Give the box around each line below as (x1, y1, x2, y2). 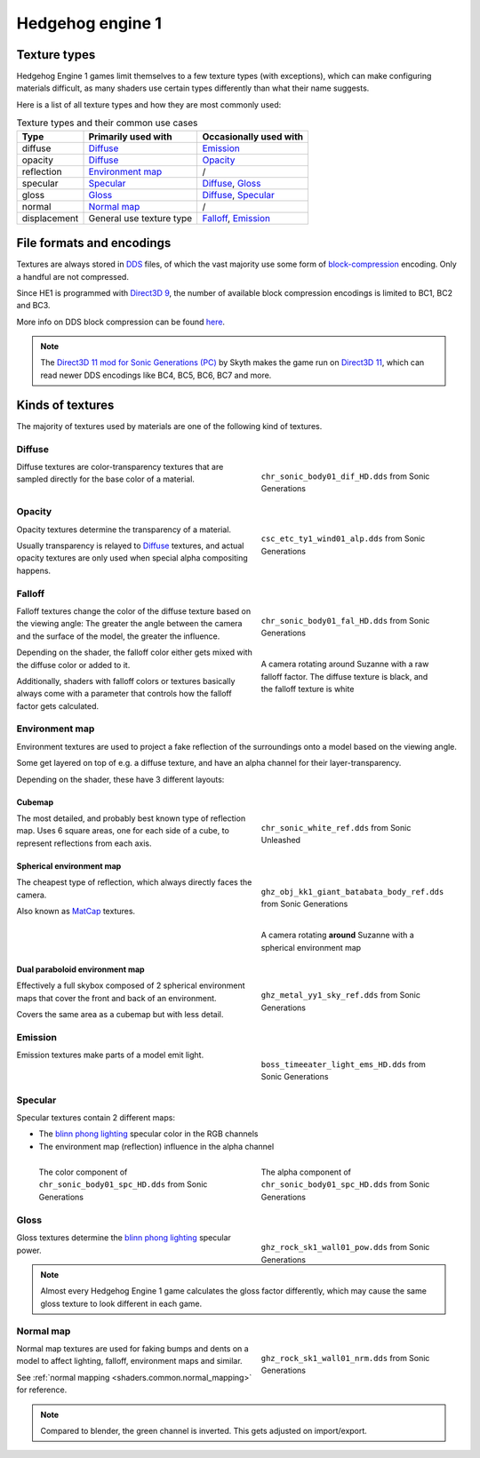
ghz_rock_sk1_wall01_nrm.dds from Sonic (260, 1352, 430, 1363)
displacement (21, 211, 79, 224)
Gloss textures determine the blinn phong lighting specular (16, 1232, 231, 1243)
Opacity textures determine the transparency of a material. (16, 524, 231, 535)
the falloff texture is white (260, 683, 355, 694)
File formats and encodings (16, 235, 172, 251)
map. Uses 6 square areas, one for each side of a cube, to (16, 825, 230, 836)
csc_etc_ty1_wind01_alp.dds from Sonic (260, 533, 426, 544)
